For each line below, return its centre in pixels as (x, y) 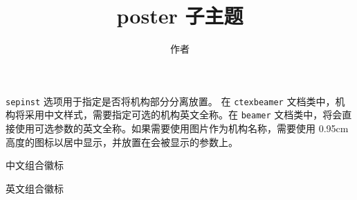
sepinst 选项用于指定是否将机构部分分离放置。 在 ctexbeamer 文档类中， (171, 101)
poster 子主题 (180, 16)
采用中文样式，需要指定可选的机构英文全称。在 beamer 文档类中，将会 (183, 115)
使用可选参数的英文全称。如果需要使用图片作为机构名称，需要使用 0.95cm (182, 128)
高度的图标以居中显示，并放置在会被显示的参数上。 (122, 142)
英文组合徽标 (35, 188)
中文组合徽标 (35, 165)
